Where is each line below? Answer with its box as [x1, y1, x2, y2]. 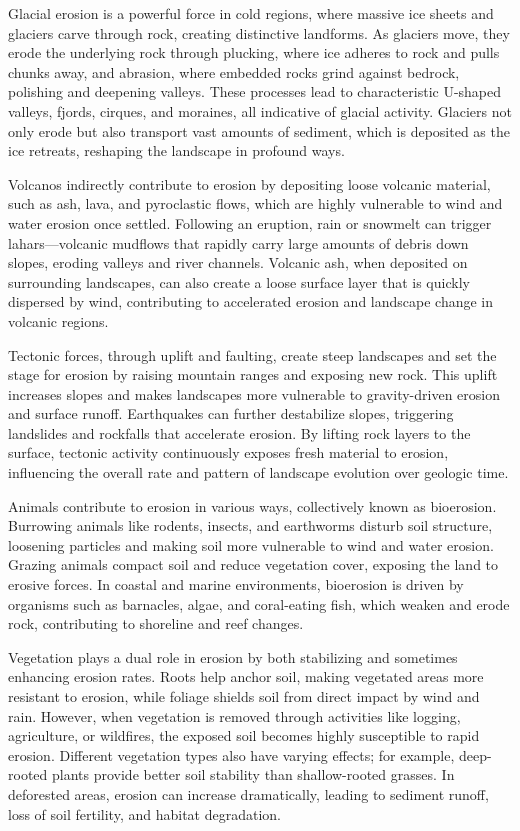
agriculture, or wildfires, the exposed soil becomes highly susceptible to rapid [8, 725, 480, 746]
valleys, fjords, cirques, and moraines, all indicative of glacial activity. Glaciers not [8, 100, 512, 121]
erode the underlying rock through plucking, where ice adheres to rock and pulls [8, 42, 500, 63]
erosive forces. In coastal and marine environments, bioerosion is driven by [8, 574, 464, 595]
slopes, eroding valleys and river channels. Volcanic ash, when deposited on [8, 252, 468, 273]
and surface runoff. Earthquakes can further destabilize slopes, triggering [8, 403, 454, 424]
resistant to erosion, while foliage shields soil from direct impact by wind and [8, 686, 480, 706]
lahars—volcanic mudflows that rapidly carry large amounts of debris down [8, 232, 469, 253]
